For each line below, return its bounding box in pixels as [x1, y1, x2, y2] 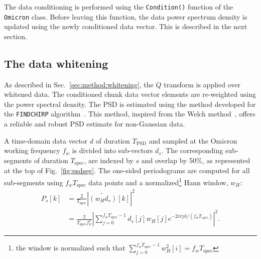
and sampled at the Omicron [149, 135, 237, 146]
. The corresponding [161, 145, 223, 156]
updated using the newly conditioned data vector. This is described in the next [4, 21, 247, 32]
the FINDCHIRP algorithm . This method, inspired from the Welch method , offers [4, 108, 255, 119]
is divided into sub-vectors [72, 145, 153, 156]
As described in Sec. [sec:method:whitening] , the [4, 79, 154, 89]
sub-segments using [4, 177, 63, 187]
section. [4, 31, 27, 41]
